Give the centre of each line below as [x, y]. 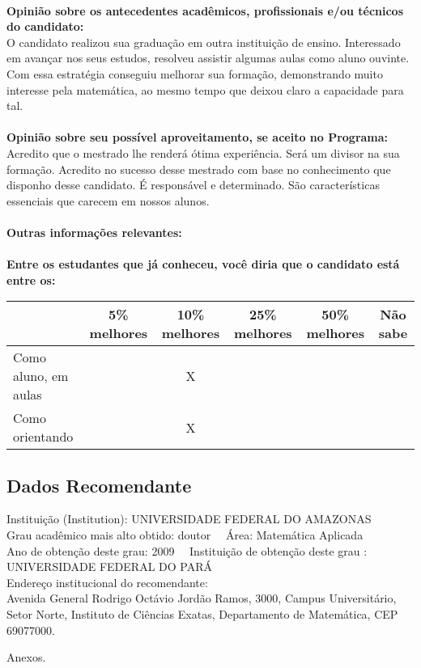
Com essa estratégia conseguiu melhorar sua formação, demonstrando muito [195, 73]
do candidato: [45, 26]
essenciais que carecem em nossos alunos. [108, 200]
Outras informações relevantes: [94, 232]
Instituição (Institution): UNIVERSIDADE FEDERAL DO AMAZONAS [189, 519]
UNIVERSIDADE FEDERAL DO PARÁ [109, 567]
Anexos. [26, 657]
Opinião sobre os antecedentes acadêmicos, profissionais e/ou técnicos [205, 10]
